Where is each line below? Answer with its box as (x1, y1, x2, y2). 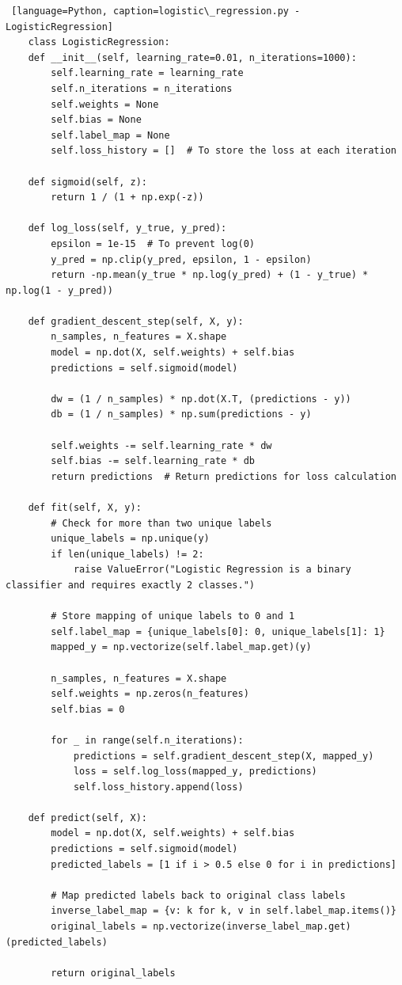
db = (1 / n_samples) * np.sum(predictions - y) (51, 409, 312, 420)
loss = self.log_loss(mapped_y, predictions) (73, 766, 317, 778)
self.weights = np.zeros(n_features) (51, 688, 249, 700)
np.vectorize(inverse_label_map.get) (153, 921, 351, 933)
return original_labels (51, 967, 176, 979)
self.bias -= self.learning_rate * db (51, 455, 255, 467)
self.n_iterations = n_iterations (51, 82, 233, 94)
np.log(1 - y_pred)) (6, 284, 114, 296)
